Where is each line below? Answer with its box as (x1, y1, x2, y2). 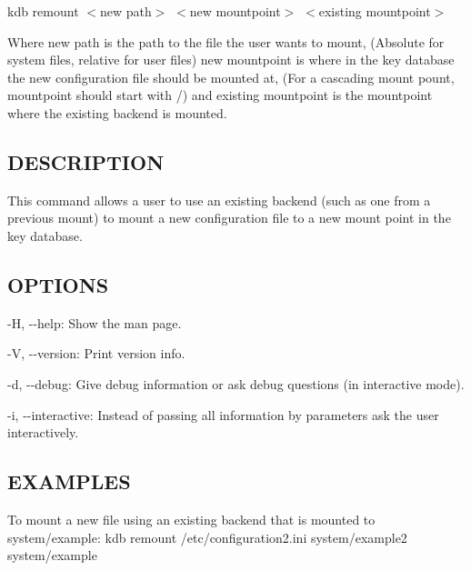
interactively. (7, 423, 79, 442)
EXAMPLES (7, 467, 131, 496)
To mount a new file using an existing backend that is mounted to (7, 509, 376, 528)
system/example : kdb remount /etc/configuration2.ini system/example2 (7, 527, 407, 546)
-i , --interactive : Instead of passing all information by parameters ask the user (7, 405, 439, 424)
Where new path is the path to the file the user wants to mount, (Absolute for (7, 32, 445, 51)
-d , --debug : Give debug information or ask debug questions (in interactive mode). (7, 374, 465, 393)
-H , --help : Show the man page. (7, 313, 182, 332)
